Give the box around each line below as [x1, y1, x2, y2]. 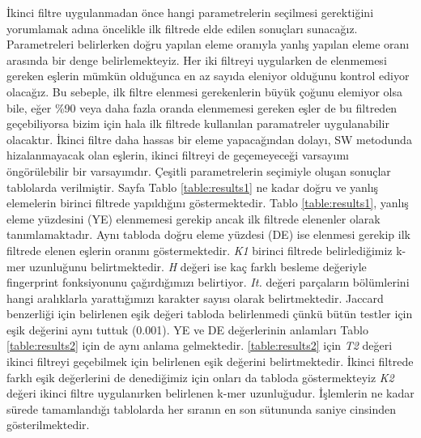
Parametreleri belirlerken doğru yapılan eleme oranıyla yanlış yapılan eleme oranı [6, 36, 410, 53]
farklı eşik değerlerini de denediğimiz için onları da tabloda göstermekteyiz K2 [6, 368, 394, 385]
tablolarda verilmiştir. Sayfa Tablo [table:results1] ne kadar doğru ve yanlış [6, 178, 379, 195]
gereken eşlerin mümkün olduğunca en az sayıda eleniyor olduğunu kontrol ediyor [6, 67, 410, 84]
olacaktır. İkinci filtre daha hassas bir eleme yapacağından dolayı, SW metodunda [6, 130, 412, 147]
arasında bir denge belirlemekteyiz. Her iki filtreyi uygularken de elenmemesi [6, 51, 387, 68]
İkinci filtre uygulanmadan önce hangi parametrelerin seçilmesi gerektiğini [6, 4, 374, 20]
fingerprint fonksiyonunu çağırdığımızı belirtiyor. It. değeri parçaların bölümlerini [6, 274, 410, 291]
